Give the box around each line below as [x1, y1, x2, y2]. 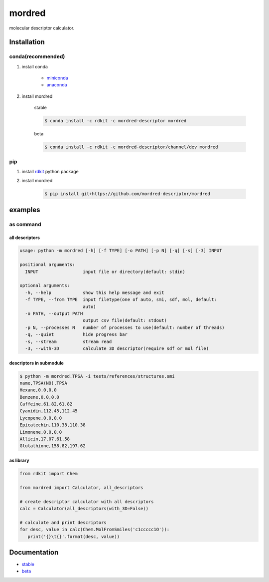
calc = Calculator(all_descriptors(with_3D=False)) [19, 506, 149, 511]
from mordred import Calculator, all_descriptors [19, 485, 143, 490]
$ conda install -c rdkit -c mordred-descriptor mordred [44, 118, 187, 124]
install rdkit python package [21, 168, 79, 174]
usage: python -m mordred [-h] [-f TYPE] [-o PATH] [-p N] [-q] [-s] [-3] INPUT [19, 248, 222, 254]
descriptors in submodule [9, 360, 64, 366]
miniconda [46, 75, 68, 81]
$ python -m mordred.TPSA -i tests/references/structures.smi [19, 373, 175, 379]
